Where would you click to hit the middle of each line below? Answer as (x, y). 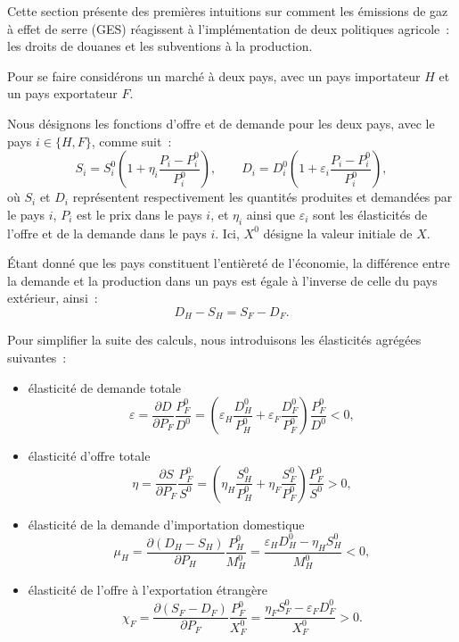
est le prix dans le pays (139, 214)
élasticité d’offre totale (89, 456)
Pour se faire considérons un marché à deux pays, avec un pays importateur (214, 75)
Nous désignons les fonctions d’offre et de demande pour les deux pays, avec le (221, 123)
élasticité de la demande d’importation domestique (166, 524)
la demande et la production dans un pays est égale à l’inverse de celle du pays (222, 280)
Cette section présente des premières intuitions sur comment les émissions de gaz (228, 11)
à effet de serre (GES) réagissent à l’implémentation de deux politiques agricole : (229, 28)
